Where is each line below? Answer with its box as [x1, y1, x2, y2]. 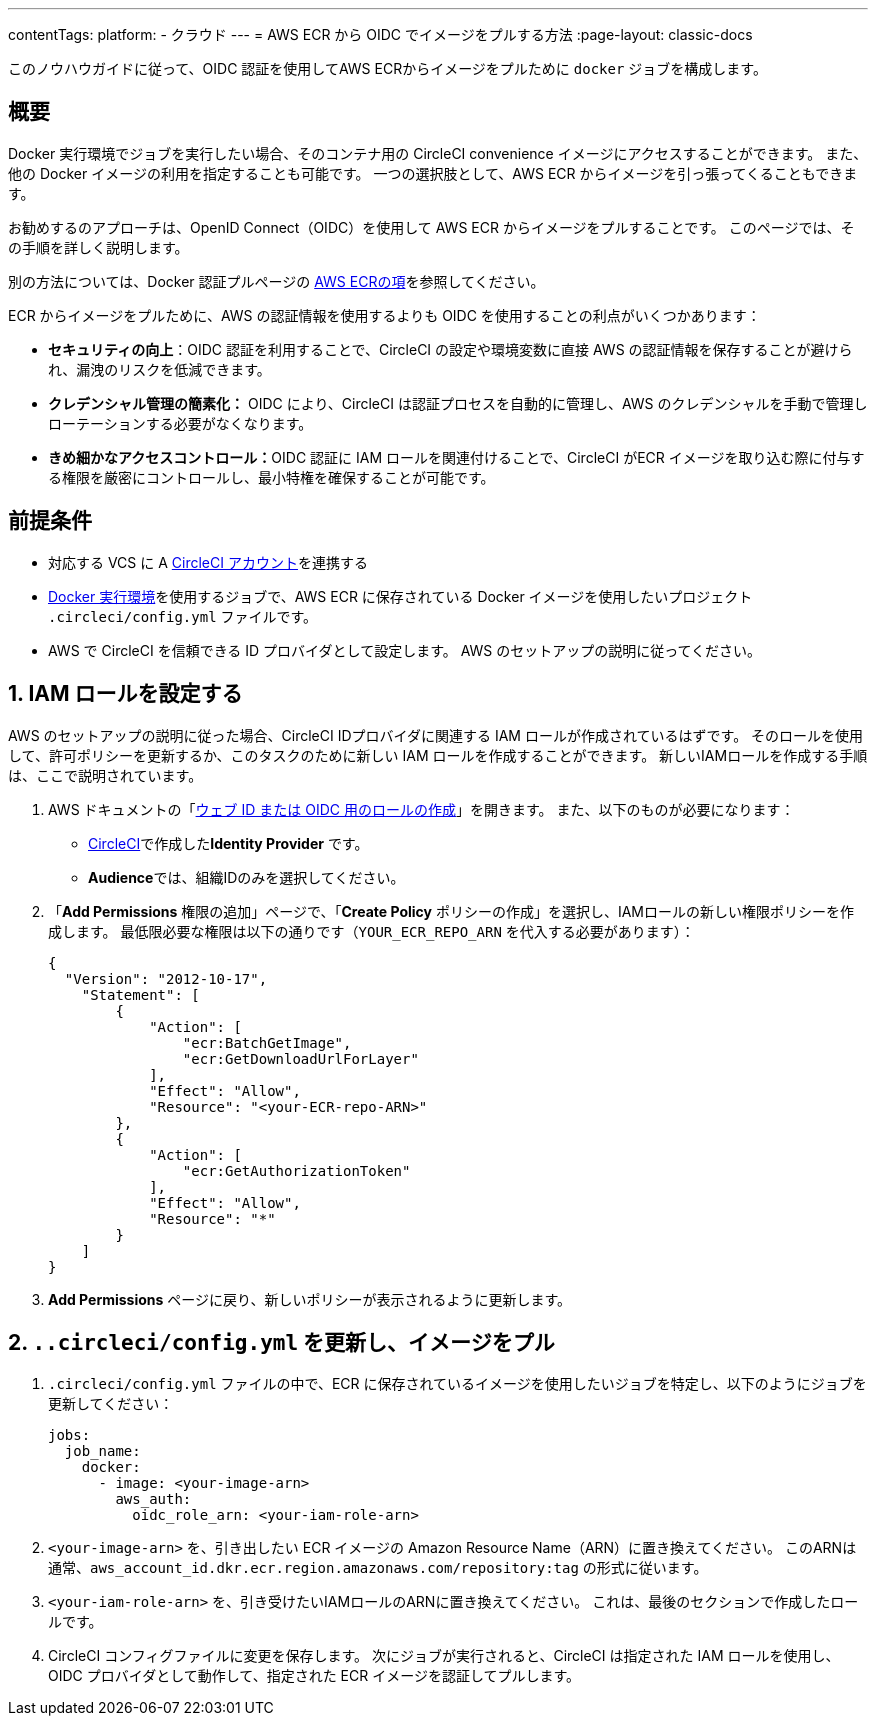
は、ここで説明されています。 [8, 766, 203, 784]
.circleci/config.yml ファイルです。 [48, 607, 318, 625]
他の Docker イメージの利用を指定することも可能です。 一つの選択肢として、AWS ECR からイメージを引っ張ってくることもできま [8, 164, 858, 182]
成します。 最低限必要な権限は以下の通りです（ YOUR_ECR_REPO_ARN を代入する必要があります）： [48, 922, 695, 940]
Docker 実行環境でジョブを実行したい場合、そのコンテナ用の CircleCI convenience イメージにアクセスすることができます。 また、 [8, 144, 868, 162]
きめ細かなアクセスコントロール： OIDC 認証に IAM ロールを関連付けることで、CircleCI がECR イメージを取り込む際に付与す [48, 448, 865, 466]
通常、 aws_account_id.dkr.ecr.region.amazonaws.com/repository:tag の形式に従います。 [48, 1559, 708, 1577]
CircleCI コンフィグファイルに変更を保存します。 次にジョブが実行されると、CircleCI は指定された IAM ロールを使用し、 [48, 1647, 840, 1665]
